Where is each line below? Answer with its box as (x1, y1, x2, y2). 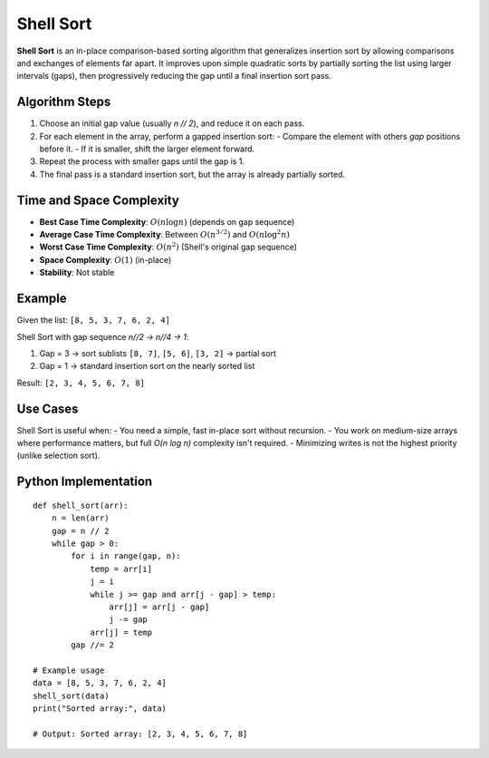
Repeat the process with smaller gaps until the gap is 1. (39, 156, 244, 167)
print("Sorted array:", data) (33, 704, 168, 714)
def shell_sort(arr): (33, 500, 129, 510)
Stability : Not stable (39, 267, 115, 278)
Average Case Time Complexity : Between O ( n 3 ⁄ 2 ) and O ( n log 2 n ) (39, 228, 290, 240)
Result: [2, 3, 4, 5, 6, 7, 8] (16, 377, 145, 388)
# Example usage (33, 665, 105, 675)
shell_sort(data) (33, 690, 110, 701)
